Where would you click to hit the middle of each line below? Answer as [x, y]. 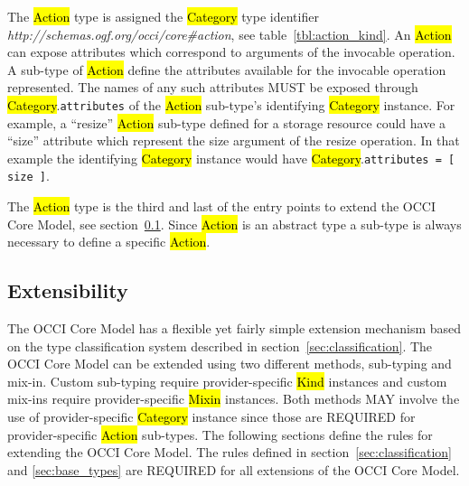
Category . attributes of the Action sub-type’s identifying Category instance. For [231, 104]
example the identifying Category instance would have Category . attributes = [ [231, 158]
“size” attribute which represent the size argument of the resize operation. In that [234, 140]
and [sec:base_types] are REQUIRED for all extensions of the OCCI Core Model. [234, 469]
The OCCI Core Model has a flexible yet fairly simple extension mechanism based [234, 328]
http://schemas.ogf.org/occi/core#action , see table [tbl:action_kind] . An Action [230, 34]
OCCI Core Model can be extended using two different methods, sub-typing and [230, 364]
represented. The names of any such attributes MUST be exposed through [213, 87]
